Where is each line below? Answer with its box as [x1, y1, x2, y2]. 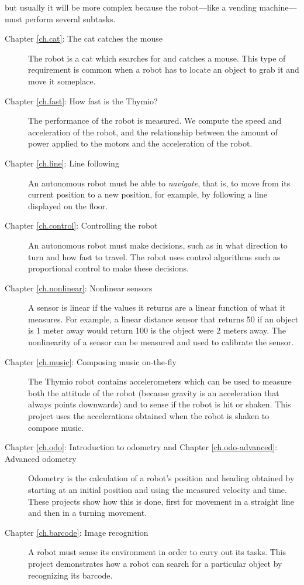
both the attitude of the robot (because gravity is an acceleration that [28, 386, 279, 399]
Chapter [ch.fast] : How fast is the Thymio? [5, 94, 158, 107]
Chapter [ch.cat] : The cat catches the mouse [5, 32, 163, 45]
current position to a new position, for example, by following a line [28, 188, 268, 200]
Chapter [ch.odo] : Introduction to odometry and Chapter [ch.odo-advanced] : [5, 441, 278, 453]
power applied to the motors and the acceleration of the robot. [28, 137, 253, 149]
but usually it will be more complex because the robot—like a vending [5, 1, 257, 13]
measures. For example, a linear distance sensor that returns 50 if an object [28, 312, 299, 325]
